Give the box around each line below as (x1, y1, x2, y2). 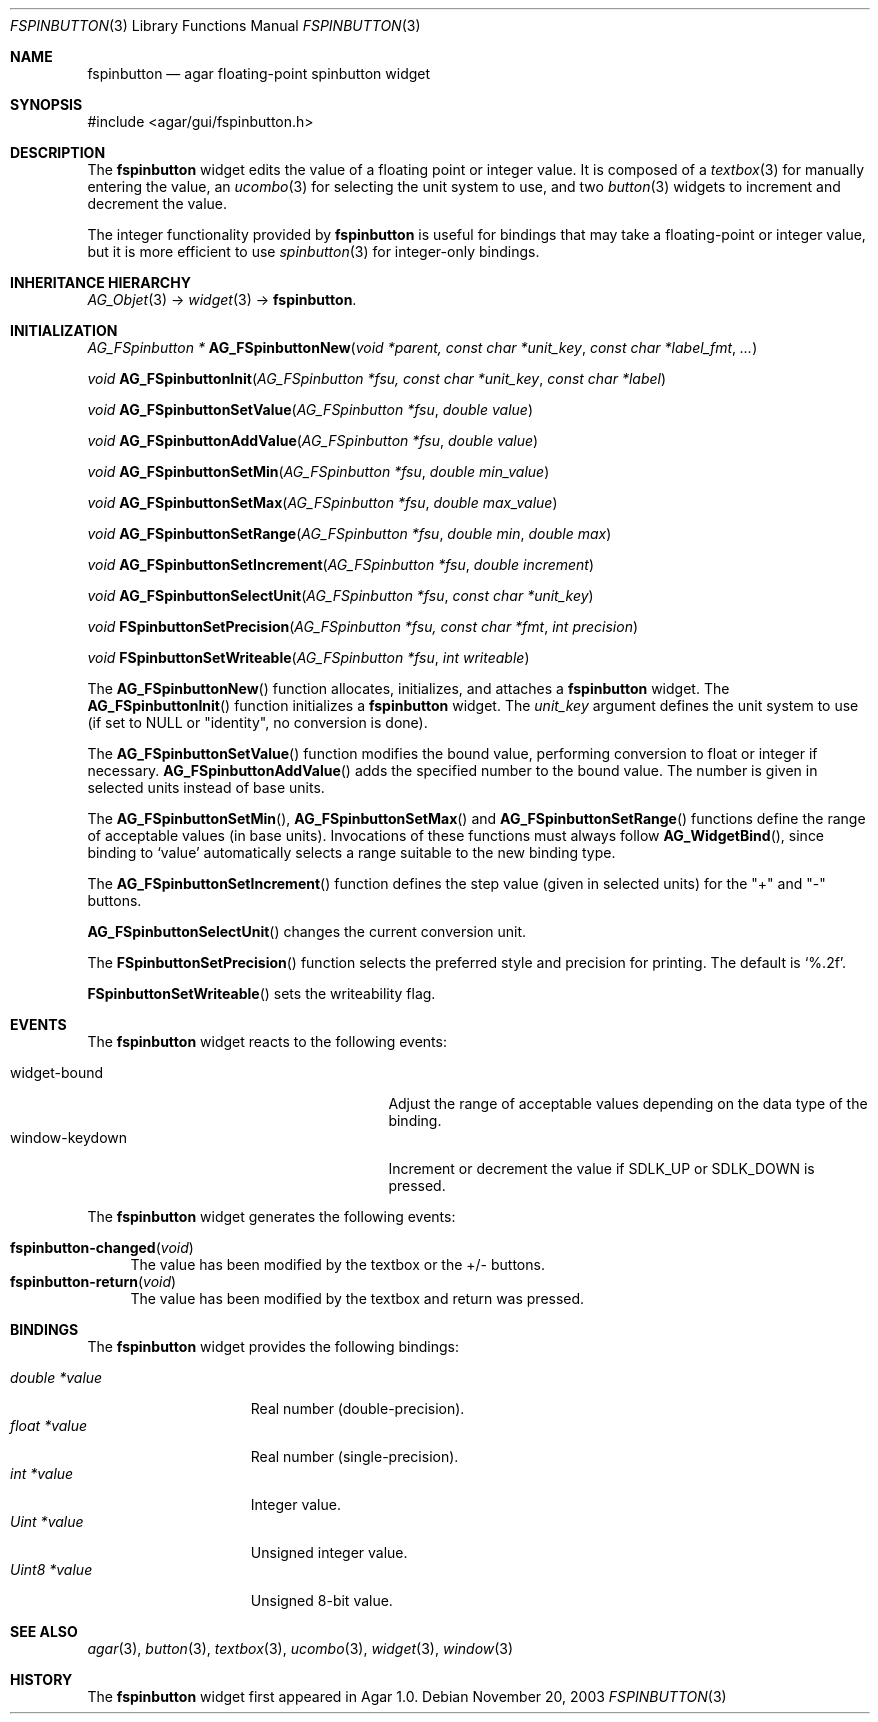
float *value (10, 1417, 88, 1434)
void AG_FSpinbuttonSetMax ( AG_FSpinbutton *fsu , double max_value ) (87, 494, 558, 511)
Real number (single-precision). (250, 1448, 459, 1465)
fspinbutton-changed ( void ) (10, 1239, 194, 1256)
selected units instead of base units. (87, 779, 325, 796)
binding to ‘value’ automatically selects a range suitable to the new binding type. (87, 844, 616, 861)
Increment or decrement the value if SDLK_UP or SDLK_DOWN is (388, 1160, 815, 1177)
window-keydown (10, 1129, 128, 1146)
